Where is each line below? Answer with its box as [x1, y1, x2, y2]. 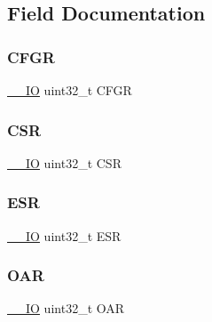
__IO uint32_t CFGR [7, 81, 132, 99]
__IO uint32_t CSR [7, 153, 122, 172]
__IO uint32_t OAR [7, 299, 125, 318]
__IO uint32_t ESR [7, 226, 122, 245]
